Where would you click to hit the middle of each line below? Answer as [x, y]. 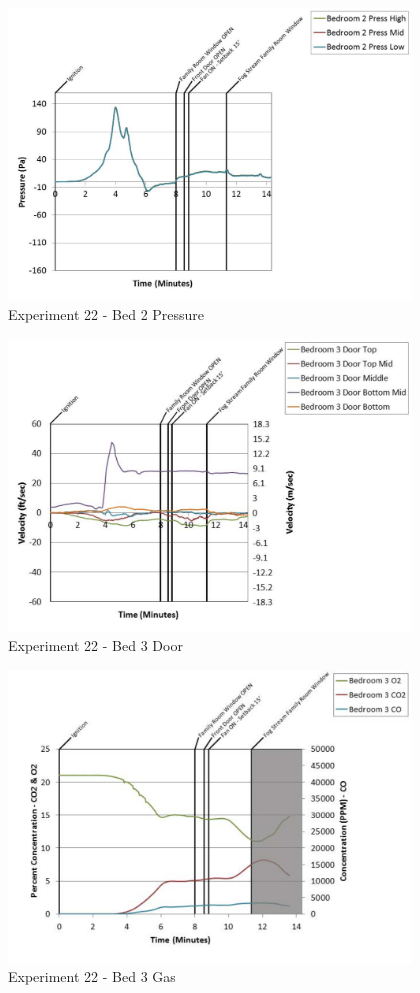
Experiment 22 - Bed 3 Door [95, 645]
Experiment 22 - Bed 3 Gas [92, 976]
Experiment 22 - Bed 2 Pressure [106, 314]
